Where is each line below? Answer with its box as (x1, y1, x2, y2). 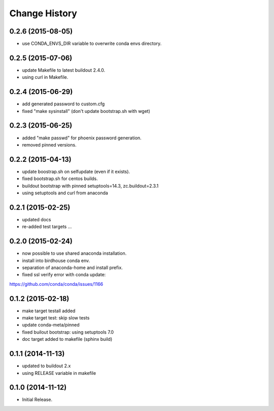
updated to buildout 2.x (22, 363, 71, 369)
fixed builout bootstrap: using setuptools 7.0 (22, 329, 114, 335)
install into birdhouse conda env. (22, 257, 90, 263)
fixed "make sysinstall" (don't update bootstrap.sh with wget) (22, 108, 151, 114)
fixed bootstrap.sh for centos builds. (22, 175, 98, 182)
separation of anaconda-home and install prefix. (22, 265, 123, 271)
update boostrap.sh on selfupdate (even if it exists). (22, 168, 130, 174)
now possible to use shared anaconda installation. (22, 250, 127, 256)
